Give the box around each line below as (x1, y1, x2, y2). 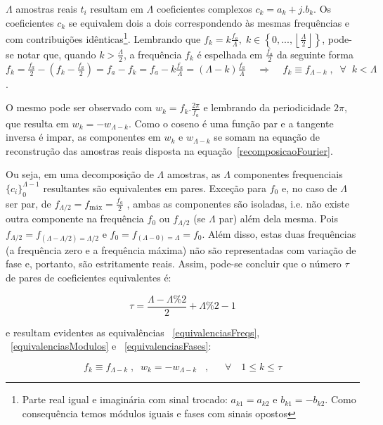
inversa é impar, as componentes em (6, 129, 161, 144)
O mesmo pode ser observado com (6, 100, 152, 115)
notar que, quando (17, 46, 96, 61)
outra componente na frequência (6, 211, 144, 226)
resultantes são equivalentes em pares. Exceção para (43, 180, 267, 195)
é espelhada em (197, 46, 263, 61)
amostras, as (167, 167, 221, 182)
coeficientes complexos (156, 1, 252, 15)
